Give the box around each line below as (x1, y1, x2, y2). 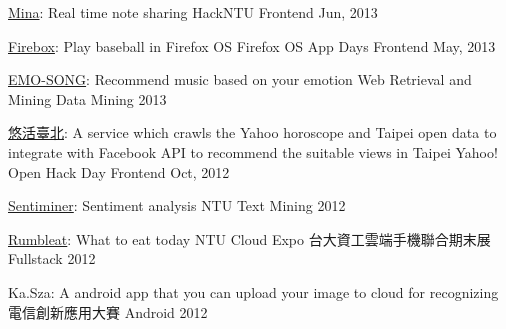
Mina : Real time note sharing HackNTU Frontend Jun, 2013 (8, 2, 378, 22)
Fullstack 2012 (8, 248, 96, 269)
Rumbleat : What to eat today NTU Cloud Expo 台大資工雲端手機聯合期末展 (8, 228, 491, 249)
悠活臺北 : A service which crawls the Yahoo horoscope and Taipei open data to (8, 122, 497, 143)
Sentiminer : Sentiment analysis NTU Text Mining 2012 (8, 195, 346, 216)
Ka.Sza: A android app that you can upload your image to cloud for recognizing (8, 281, 499, 302)
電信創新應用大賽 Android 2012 (8, 301, 208, 322)
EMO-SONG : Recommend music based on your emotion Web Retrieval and (8, 69, 472, 90)
